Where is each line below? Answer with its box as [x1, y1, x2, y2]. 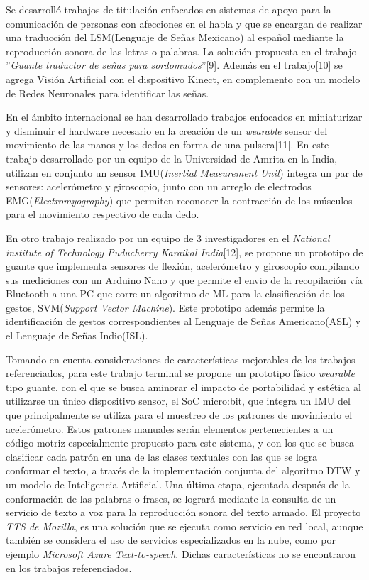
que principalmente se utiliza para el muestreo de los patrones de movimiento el [6, 407, 353, 422]
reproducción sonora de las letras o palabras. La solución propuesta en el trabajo [6, 43, 357, 58]
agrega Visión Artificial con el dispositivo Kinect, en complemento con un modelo [6, 71, 360, 86]
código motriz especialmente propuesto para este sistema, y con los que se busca [6, 435, 355, 450]
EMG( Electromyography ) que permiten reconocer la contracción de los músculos [6, 192, 353, 207]
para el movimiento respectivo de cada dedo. [6, 207, 199, 221]
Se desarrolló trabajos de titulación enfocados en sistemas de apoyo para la [6, 2, 331, 16]
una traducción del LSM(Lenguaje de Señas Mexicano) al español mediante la [6, 30, 344, 45]
